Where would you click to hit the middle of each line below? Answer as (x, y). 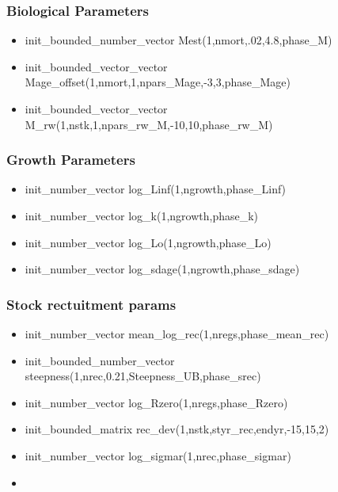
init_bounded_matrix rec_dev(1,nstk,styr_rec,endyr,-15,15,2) (177, 429)
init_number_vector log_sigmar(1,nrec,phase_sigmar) (158, 455)
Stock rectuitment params (91, 304)
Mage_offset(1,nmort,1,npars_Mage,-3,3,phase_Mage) (158, 82)
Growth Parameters (71, 160)
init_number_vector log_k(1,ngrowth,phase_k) (142, 215)
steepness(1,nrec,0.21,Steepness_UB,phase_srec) (143, 376)
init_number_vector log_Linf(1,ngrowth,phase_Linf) (156, 189)
